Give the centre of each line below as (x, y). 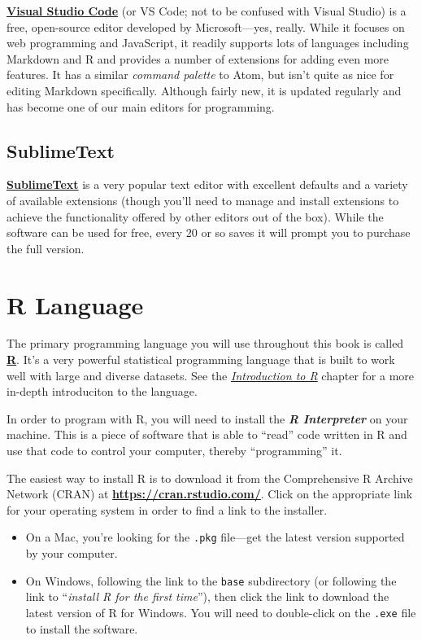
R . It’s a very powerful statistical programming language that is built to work (201, 359)
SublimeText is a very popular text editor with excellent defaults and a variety (207, 184)
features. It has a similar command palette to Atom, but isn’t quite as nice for (200, 75)
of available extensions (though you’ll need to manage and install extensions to (203, 200)
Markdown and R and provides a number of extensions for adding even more (198, 58)
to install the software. (82, 628)
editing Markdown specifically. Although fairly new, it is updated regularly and (204, 90)
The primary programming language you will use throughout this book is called (205, 343)
